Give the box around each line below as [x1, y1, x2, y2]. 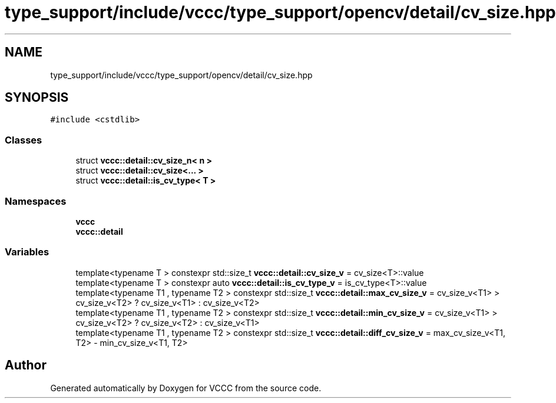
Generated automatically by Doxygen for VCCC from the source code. [50, 382, 322, 393]
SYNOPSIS [5, 90, 69, 105]
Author [5, 358, 47, 373]
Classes [5, 134, 42, 146]
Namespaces [5, 195, 67, 207]
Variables [5, 246, 49, 258]
